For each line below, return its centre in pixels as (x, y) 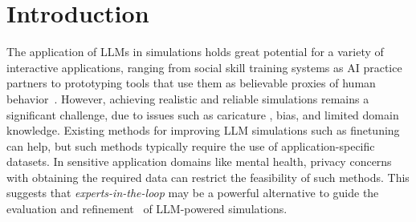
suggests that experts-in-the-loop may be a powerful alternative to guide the (193, 193)
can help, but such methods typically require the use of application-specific (191, 145)
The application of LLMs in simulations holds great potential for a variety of (195, 52)
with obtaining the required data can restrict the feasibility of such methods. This (208, 177)
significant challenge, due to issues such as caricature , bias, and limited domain (203, 114)
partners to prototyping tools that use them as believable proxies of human (191, 83)
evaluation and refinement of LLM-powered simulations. (147, 209)
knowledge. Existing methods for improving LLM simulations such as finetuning (203, 130)
